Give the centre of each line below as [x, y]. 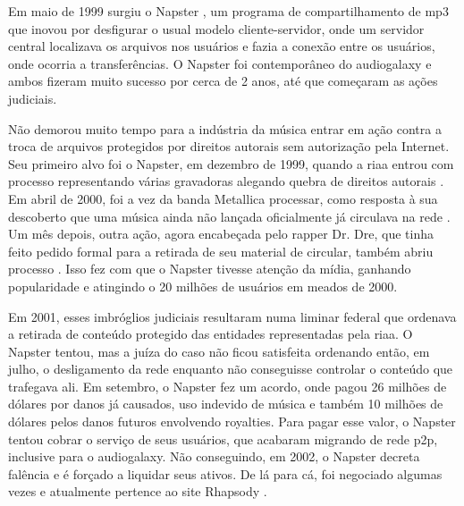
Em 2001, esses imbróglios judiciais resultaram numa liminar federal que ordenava [232, 316]
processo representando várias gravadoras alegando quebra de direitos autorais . [226, 181]
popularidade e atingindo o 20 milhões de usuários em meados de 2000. [203, 286]
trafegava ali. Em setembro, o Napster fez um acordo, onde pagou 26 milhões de [228, 386]
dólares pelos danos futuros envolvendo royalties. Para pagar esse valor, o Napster [232, 422]
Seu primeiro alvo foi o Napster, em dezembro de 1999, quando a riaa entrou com [231, 163]
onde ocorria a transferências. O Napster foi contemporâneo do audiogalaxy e [220, 63]
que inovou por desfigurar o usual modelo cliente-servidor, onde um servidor [216, 28]
